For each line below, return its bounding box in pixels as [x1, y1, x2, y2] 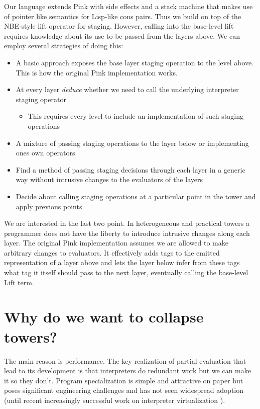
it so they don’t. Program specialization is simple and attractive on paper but [4, 375, 243, 385]
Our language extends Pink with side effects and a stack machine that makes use [4, 1, 253, 11]
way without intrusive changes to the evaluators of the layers [16, 174, 203, 185]
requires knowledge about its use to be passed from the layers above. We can [4, 30, 240, 41]
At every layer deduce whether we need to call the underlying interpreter [16, 84, 239, 95]
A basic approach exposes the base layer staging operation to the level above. [16, 57, 254, 67]
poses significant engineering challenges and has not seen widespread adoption [4, 385, 244, 395]
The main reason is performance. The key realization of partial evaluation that [4, 355, 246, 366]
